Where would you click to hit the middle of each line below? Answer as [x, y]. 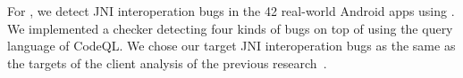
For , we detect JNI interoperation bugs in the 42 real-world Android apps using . [231, 11]
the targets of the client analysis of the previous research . [167, 62]
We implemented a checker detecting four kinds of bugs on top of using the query [230, 28]
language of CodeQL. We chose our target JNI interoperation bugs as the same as [231, 46]
